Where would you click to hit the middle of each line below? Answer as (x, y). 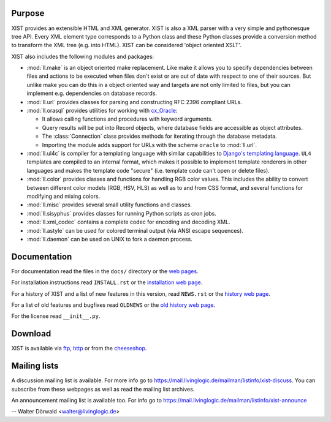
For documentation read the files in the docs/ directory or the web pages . (105, 271)
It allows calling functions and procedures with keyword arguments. (127, 119)
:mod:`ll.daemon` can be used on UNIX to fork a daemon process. (109, 239)
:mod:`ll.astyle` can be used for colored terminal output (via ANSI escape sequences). (135, 230)
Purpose (28, 13)
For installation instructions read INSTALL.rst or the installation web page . (107, 282)
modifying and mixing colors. (63, 196)
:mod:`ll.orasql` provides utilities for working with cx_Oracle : (102, 111)
